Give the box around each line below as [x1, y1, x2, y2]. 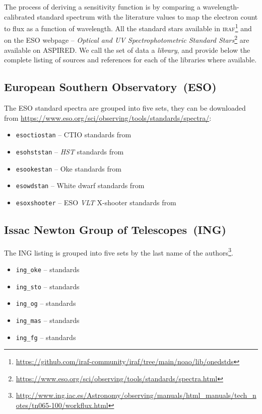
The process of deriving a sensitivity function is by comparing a [4, 2, 201, 12]
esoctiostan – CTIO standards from [16, 129, 132, 140]
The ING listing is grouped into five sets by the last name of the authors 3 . [4, 245, 233, 258]
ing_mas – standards [16, 314, 80, 325]
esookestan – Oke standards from [16, 163, 121, 174]
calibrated [4, 11, 35, 22]
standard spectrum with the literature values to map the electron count [37, 11, 258, 22]
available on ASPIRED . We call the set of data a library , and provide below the [4, 44, 250, 55]
